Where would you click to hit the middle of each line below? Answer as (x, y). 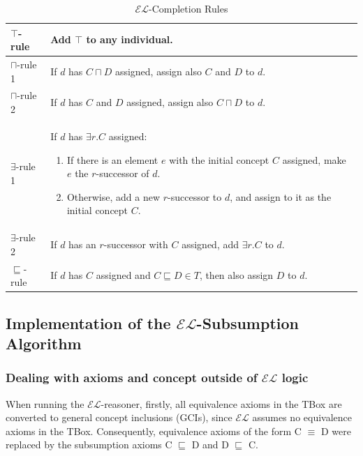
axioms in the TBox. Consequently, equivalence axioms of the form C (154, 431)
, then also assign (236, 275)
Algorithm (44, 343)
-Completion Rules (188, 8)
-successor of (123, 173)
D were (336, 431)
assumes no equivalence (302, 417)
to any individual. (129, 39)
